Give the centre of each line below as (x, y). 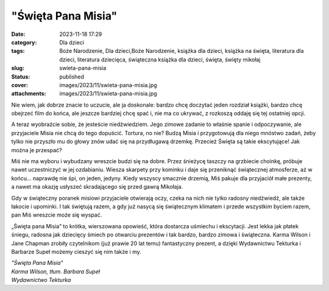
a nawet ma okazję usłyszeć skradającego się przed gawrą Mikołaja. (97, 187)
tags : (18, 51)
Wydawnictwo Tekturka (41, 280)
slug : (18, 68)
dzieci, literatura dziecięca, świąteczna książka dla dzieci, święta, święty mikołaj (160, 59)
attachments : (29, 94)
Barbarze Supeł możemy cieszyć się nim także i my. (76, 251)
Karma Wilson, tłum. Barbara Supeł (56, 272)
